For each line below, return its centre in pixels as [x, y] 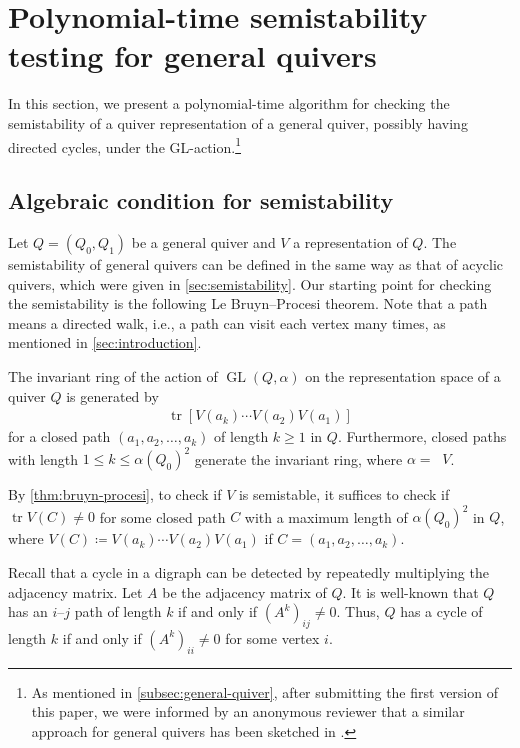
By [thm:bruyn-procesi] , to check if [115, 494]
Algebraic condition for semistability [201, 200]
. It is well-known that [410, 591]
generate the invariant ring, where [298, 458]
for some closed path [162, 516]
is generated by [112, 395]
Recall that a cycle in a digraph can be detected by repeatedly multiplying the [248, 571]
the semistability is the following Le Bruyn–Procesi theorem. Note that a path [248, 303]
